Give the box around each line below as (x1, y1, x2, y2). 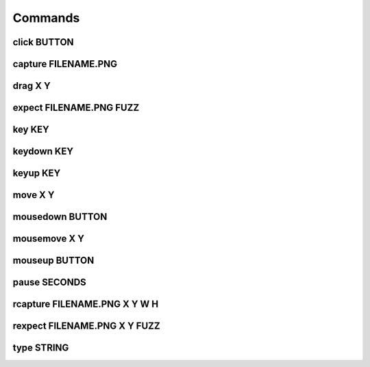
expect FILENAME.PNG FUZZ (12, 102, 140, 114)
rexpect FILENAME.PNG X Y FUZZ (12, 320, 160, 332)
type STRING (12, 342, 69, 354)
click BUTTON (12, 36, 75, 48)
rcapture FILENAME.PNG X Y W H (12, 299, 159, 310)
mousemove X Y (12, 233, 85, 244)
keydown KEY (12, 146, 74, 157)
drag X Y (12, 80, 51, 92)
